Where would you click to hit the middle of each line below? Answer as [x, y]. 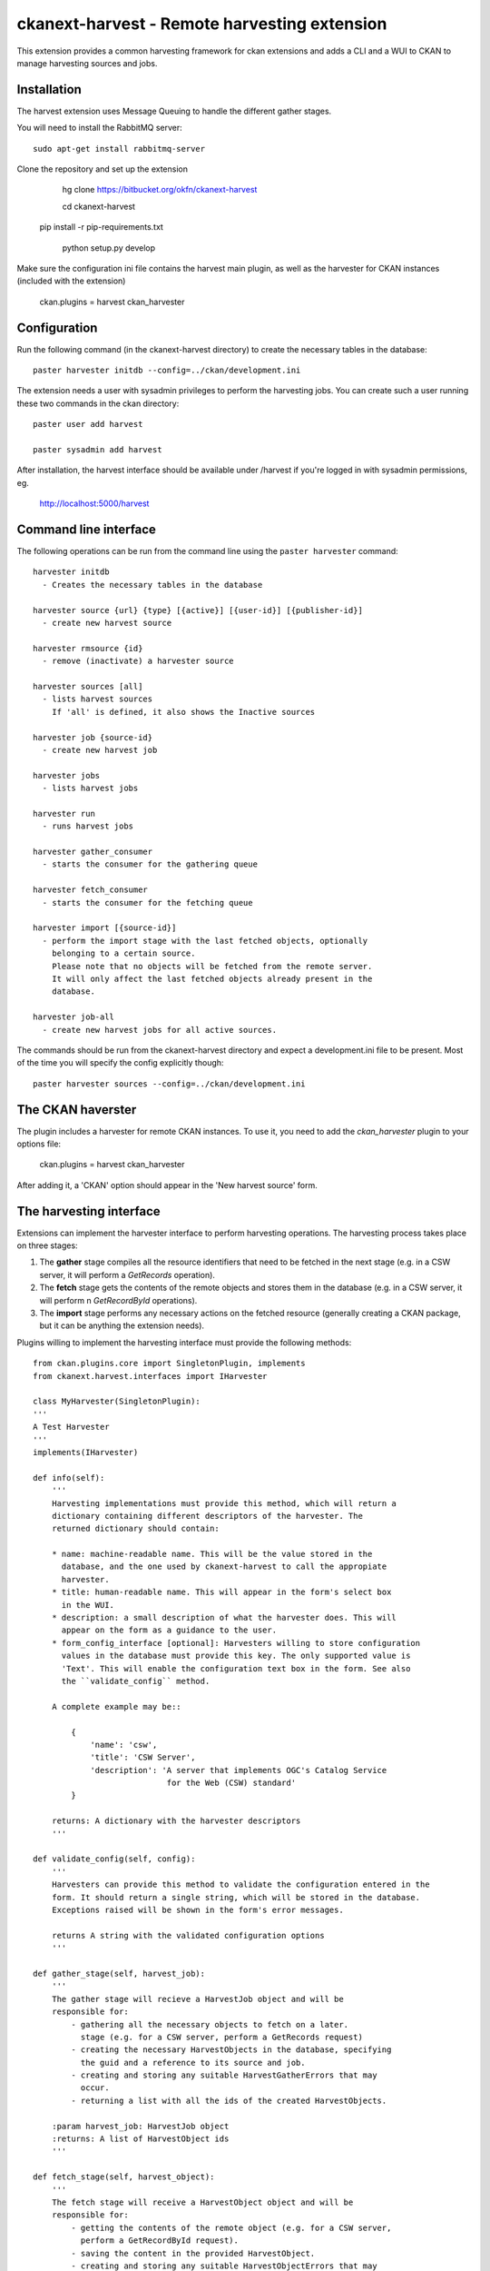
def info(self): [69, 1478]
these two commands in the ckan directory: [98, 403]
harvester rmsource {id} [88, 648]
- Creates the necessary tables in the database [152, 585]
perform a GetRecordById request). [160, 2241]
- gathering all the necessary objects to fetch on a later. [210, 2024]
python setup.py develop [109, 248]
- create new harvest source [107, 623]
